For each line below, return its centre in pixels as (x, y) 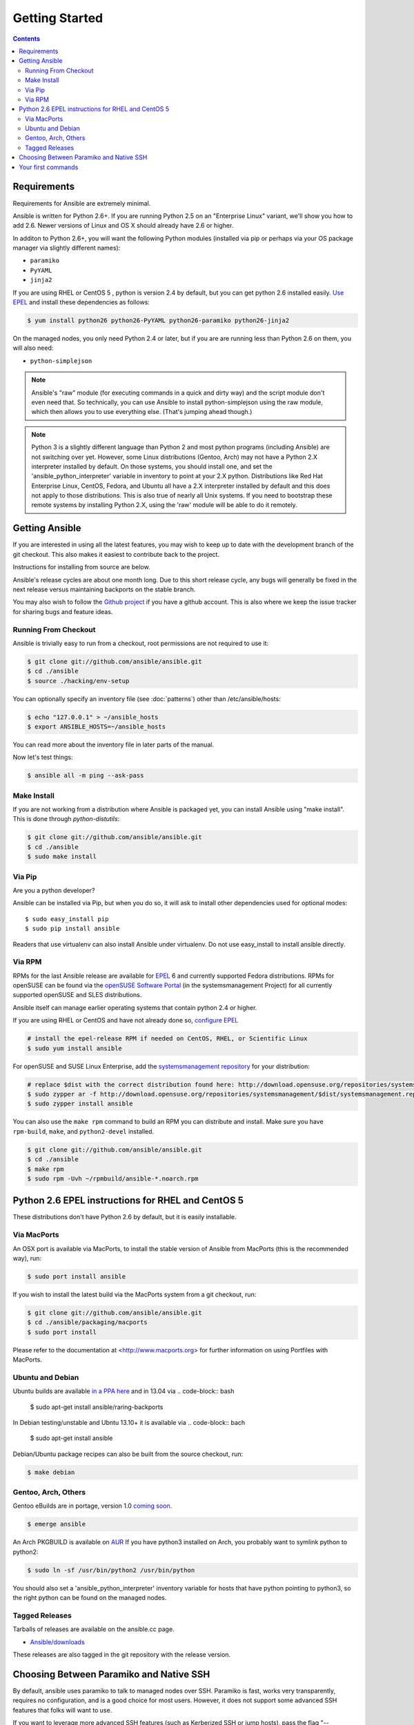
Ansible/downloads (58, 1642)
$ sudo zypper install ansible (80, 1104)
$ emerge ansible (57, 1524)
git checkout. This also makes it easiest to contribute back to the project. (116, 554)
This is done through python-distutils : (66, 819)
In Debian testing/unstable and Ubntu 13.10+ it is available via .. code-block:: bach (129, 1422)
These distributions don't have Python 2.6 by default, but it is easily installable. (125, 1217)
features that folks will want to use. (62, 1710)
